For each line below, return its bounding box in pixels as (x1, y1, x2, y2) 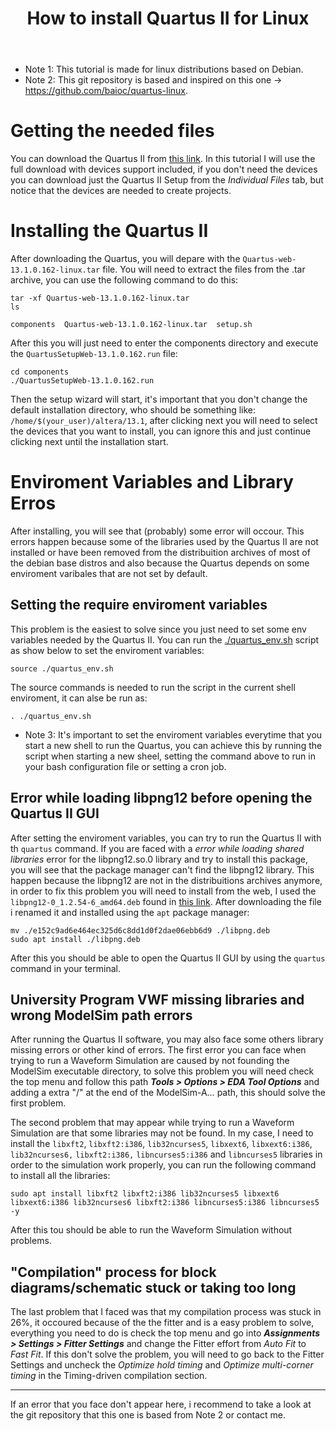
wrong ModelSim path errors (10, 1007, 193, 1024)
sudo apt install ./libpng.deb (10, 934, 141, 944)
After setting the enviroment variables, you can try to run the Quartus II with (10, 832, 322, 844)
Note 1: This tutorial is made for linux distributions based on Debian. (24, 63, 304, 76)
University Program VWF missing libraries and (10, 992, 305, 1009)
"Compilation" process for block (10, 1263, 217, 1281)
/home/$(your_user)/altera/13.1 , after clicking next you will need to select (10, 415, 318, 427)
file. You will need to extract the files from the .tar (102, 263, 306, 276)
